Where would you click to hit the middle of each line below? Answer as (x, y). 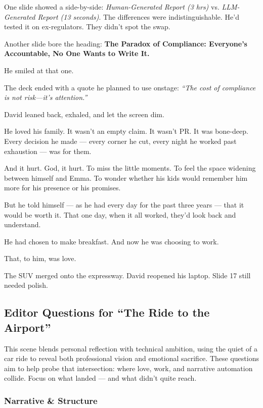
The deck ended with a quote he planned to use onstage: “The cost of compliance (130, 87)
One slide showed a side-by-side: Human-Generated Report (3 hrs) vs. (112, 7)
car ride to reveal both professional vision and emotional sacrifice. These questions (131, 358)
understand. (23, 224)
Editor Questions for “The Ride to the (107, 312)
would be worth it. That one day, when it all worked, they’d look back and (120, 214)
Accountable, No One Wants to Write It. (77, 53)
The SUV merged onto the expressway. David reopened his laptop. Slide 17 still (127, 275)
